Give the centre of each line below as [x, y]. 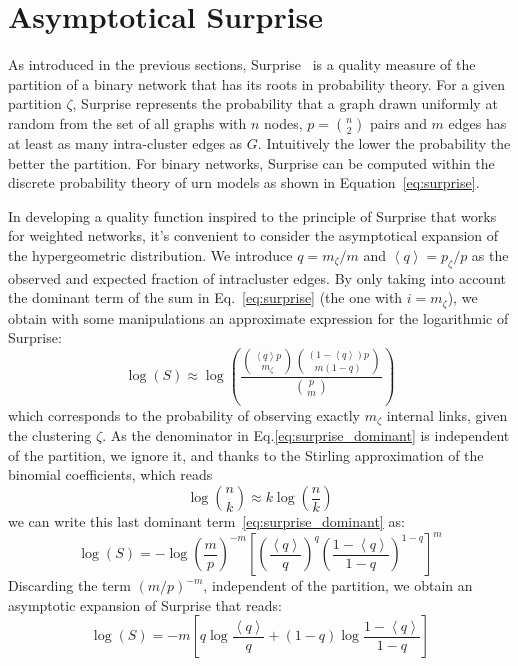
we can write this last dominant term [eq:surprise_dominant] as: [206, 521]
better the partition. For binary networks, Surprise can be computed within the [251, 162]
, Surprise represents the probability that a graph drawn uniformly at [285, 103]
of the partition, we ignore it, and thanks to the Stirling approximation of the [246, 454]
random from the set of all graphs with [127, 122]
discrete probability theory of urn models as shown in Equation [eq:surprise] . [244, 182]
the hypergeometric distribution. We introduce [150, 254]
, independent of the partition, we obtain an [338, 585]
